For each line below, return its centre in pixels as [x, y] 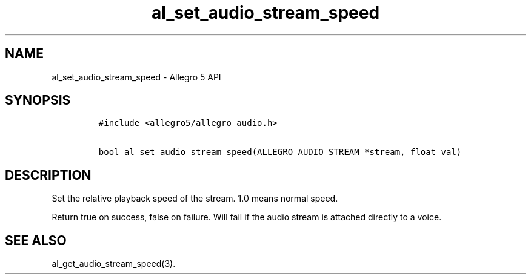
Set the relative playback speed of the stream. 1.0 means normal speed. [195, 199]
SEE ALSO [36, 240]
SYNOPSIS [38, 100]
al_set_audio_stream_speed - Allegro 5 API [136, 77]
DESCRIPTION [48, 175]
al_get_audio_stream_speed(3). [114, 264]
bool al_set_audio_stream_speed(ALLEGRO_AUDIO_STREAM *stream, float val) [280, 152]
